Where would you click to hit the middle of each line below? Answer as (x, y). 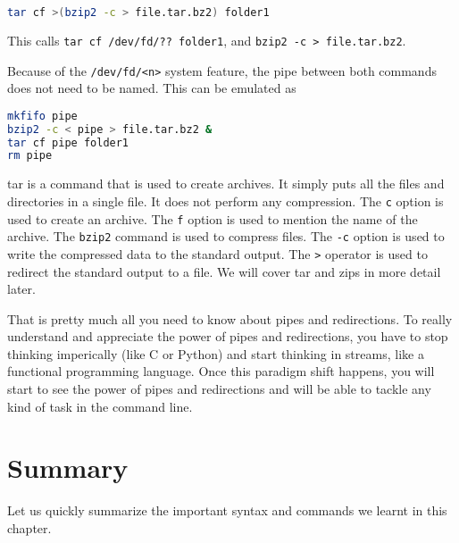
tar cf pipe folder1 (68, 142)
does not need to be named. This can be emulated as (152, 88)
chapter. (29, 527)
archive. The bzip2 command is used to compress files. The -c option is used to (226, 236)
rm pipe (30, 156)
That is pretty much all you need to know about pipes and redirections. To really (230, 318)
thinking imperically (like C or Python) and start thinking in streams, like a (216, 353)
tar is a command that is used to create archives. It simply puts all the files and (226, 184)
